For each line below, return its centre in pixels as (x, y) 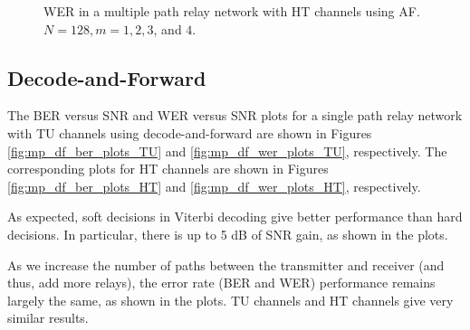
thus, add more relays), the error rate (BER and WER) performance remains (221, 283)
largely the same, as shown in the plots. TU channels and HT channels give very (230, 300)
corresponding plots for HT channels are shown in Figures (168, 169)
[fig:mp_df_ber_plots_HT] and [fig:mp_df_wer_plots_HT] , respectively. (214, 186)
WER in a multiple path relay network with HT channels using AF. (232, 11)
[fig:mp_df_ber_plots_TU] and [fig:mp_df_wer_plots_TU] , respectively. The (227, 151)
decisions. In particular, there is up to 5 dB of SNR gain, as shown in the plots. (228, 234)
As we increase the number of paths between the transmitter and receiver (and (226, 264)
